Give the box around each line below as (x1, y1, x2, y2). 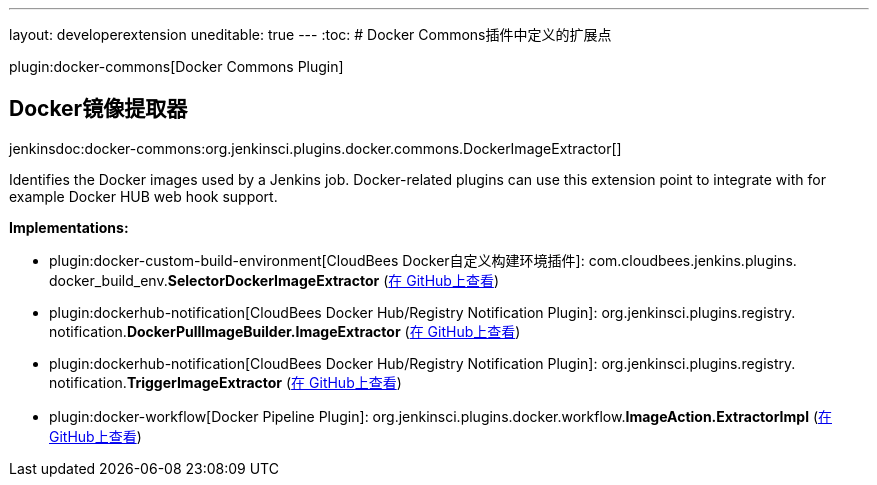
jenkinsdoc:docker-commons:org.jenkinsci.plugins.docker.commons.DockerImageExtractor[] (9, 139, 622, 157)
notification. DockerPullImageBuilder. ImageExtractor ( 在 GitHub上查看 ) (49, 322, 521, 340)
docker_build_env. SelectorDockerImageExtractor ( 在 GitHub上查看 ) (49, 271, 499, 289)
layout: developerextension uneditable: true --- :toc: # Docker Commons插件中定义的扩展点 (9, 26, 612, 43)
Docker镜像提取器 (9, 96, 188, 122)
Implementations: (9, 218, 129, 236)
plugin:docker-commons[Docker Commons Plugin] (9, 58, 344, 75)
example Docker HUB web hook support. (9, 187, 278, 205)
